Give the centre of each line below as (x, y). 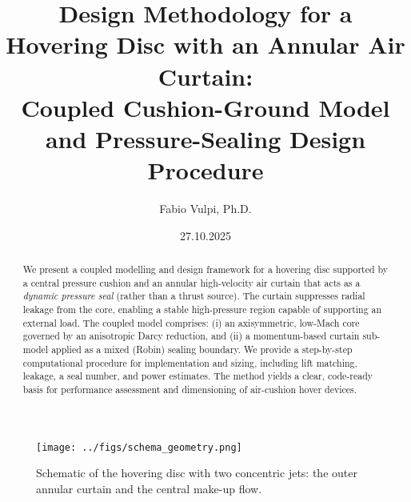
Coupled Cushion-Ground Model (205, 107)
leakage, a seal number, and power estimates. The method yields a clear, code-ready (198, 376)
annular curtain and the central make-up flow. (149, 488)
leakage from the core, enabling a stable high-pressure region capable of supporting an (202, 309)
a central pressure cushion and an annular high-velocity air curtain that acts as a (192, 282)
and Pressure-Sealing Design (205, 138)
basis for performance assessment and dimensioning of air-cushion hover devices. (190, 389)
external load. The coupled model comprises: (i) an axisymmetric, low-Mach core (191, 322)
